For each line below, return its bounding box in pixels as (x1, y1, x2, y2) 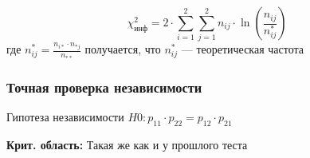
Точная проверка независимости (6, 77, 202, 97)
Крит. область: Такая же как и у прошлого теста (6, 136, 248, 152)
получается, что (84, 41, 161, 57)
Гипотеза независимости (6, 109, 124, 125)
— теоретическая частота (181, 41, 304, 57)
